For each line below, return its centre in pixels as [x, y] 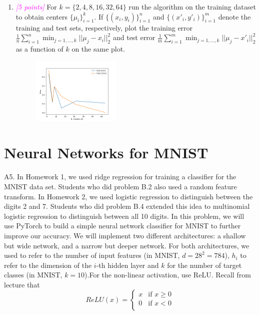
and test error [134, 37]
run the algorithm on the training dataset [192, 7]
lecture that [22, 284]
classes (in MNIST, [33, 275]
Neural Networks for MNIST [106, 152]
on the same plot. [98, 48]
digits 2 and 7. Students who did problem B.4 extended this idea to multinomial [127, 206]
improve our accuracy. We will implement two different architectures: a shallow [125, 235]
